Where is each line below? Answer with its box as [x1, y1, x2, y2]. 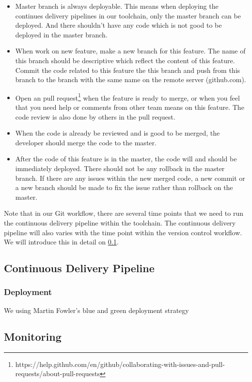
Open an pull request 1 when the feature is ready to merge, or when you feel [15, 91, 240, 103]
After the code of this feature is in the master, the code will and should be [15, 154, 237, 164]
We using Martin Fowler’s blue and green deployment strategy [4, 305, 189, 315]
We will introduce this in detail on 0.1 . [4, 237, 119, 247]
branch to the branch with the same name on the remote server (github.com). [15, 74, 246, 85]
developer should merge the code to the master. [15, 137, 157, 147]
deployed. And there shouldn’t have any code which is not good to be [15, 20, 222, 30]
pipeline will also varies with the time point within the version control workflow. [4, 227, 242, 237]
